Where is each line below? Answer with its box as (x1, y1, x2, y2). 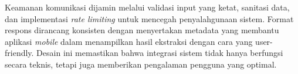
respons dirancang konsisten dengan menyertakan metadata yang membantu (5, 24, 279, 36)
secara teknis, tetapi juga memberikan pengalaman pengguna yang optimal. (5, 58, 277, 70)
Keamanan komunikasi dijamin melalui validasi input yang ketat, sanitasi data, (5, 1, 290, 13)
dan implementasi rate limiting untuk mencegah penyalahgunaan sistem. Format (5, 12, 294, 24)
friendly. (5, 47, 34, 59)
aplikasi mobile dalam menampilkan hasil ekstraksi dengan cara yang (5, 35, 253, 47)
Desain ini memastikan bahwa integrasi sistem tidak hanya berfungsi (36, 47, 283, 59)
